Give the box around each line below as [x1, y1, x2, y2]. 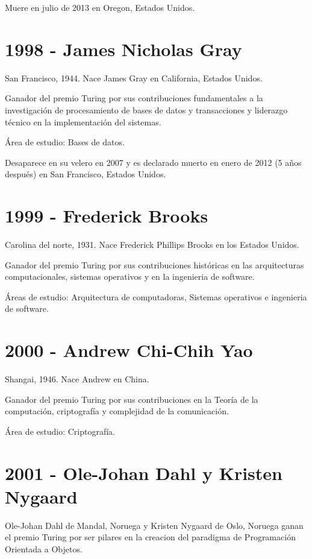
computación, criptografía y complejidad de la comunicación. [5, 405, 229, 417]
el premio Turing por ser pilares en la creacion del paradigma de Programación [5, 531, 296, 543]
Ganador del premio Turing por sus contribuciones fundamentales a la [5, 92, 263, 104]
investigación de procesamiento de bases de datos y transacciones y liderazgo [5, 103, 288, 116]
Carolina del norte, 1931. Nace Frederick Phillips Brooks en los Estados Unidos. [5, 238, 299, 250]
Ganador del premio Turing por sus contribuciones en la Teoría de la [5, 393, 258, 405]
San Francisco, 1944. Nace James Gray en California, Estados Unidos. [5, 71, 263, 84]
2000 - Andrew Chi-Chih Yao [5, 338, 253, 362]
